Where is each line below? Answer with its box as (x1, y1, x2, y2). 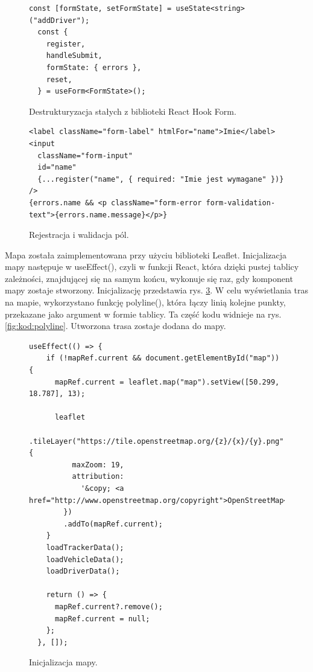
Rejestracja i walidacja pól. (29, 228, 129, 241)
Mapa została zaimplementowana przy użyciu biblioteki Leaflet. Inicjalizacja (5, 248, 287, 261)
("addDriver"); (29, 16, 90, 25)
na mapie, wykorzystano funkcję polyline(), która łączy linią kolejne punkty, (5, 296, 286, 309)
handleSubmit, (46, 51, 103, 60)
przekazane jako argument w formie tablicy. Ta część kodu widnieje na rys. (5, 307, 282, 320)
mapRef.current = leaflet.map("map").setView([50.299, (54, 377, 280, 386)
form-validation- (206, 198, 276, 207)
